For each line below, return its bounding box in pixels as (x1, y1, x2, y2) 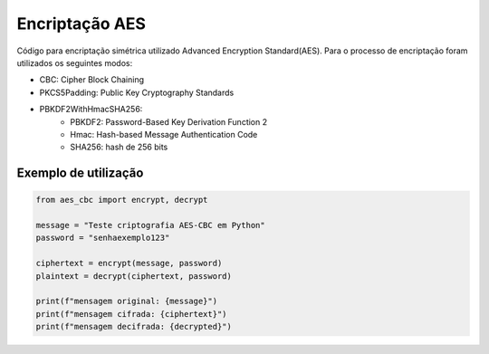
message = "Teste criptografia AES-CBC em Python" (35, 220, 266, 231)
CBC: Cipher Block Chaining (39, 74, 145, 85)
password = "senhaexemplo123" (35, 233, 170, 244)
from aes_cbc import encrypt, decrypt (35, 195, 208, 206)
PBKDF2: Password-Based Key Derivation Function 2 (70, 116, 267, 127)
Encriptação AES (16, 14, 147, 33)
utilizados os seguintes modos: (16, 57, 133, 68)
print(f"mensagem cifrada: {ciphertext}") (35, 309, 227, 319)
